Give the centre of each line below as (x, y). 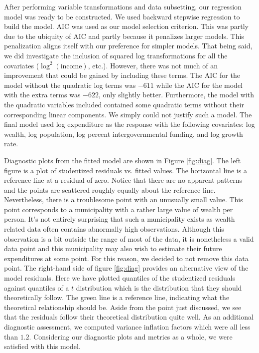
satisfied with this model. (42, 346)
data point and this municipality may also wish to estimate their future (113, 248)
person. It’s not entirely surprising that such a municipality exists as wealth (120, 219)
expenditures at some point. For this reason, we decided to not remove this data (126, 258)
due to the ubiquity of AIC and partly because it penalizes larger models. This (124, 36)
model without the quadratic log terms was (70, 85)
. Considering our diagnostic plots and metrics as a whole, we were (131, 336)
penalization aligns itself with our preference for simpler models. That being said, (128, 46)
